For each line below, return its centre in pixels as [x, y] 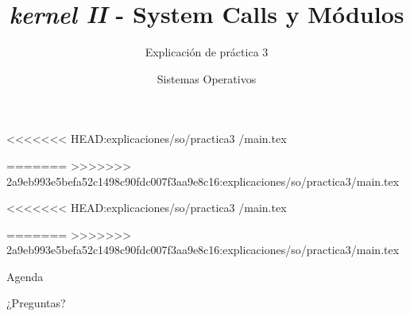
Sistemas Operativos [207, 78]
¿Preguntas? [36, 303]
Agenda [25, 276]
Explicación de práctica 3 [207, 52]
